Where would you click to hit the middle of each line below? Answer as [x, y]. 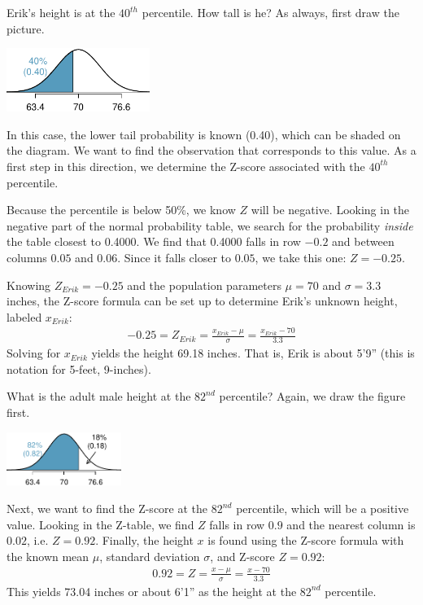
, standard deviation [150, 556]
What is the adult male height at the [99, 396]
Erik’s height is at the [61, 12]
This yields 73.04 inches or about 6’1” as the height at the [152, 591]
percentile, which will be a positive [323, 509]
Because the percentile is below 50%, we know [121, 210]
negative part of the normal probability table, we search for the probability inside [210, 225]
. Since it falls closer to [174, 257]
